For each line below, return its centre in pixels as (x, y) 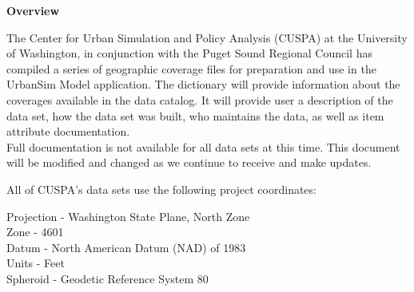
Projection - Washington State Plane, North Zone (128, 216)
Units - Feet (36, 263)
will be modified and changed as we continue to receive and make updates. (189, 162)
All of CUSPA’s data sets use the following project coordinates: (161, 189)
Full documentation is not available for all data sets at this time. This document (203, 146)
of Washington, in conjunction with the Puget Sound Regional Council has (189, 53)
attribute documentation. (68, 131)
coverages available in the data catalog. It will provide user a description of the (200, 99)
